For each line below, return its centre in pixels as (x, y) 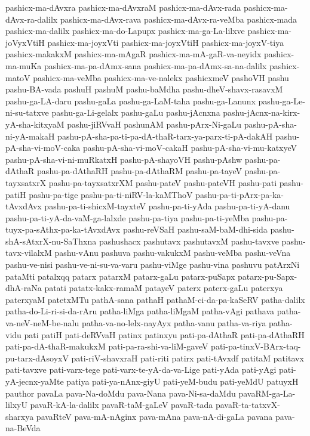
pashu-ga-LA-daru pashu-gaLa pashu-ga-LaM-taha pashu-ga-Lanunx (131, 101)
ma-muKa (24, 65)
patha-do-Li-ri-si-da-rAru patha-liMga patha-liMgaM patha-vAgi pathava (140, 311)
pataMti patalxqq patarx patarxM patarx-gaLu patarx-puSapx (120, 276)
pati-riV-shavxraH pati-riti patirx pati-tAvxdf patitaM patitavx (188, 358)
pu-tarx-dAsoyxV (37, 358)
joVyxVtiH (25, 42)
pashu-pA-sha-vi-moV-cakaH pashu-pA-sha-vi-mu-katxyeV (190, 148)
